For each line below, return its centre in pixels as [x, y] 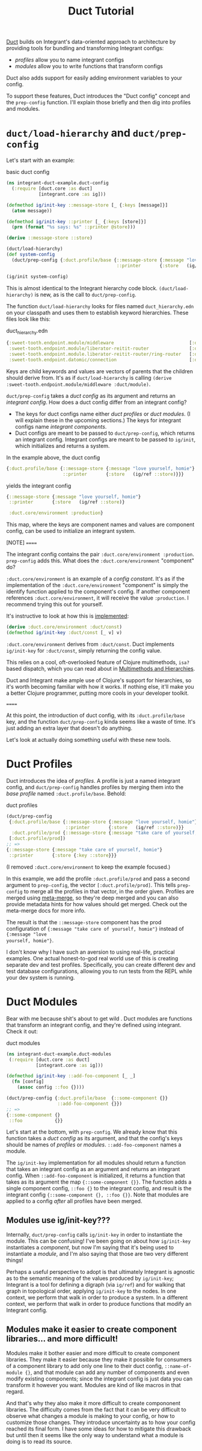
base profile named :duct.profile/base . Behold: [66, 794]
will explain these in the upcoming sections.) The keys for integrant [98, 420]
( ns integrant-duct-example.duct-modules [59, 1054]
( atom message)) [32, 211]
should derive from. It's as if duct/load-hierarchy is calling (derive [89, 378]
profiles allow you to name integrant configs [69, 60]
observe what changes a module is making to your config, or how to [91, 1416]
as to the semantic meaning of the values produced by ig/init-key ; [90, 1278]
